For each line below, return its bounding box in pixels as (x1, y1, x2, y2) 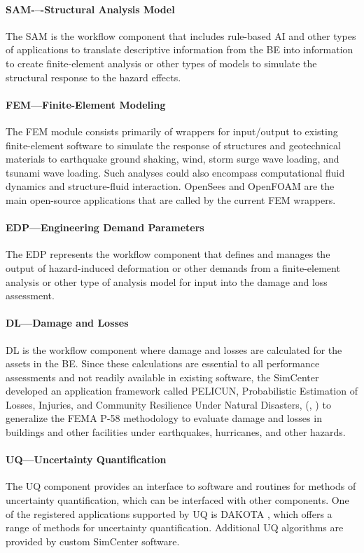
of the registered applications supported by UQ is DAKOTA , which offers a (6, 506, 332, 521)
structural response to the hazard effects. (6, 69, 181, 84)
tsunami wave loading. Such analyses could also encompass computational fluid (6, 165, 345, 179)
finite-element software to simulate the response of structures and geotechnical (6, 137, 341, 152)
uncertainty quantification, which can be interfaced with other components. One (6, 493, 349, 507)
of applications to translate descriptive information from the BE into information (6, 42, 353, 57)
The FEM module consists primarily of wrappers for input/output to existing (6, 123, 338, 138)
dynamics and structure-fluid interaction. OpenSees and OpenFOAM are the (6, 179, 335, 193)
